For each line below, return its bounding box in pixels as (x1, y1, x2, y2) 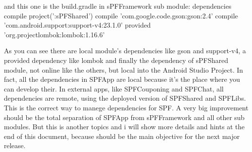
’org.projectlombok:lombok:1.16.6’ (4, 29, 105, 39)
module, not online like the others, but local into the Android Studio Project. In (4, 64, 243, 75)
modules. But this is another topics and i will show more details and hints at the (4, 122, 245, 132)
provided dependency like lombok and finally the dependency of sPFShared (4, 55, 229, 65)
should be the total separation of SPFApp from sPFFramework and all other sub (4, 112, 245, 122)
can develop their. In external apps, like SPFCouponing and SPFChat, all (4, 83, 224, 93)
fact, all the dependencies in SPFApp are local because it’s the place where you (4, 74, 240, 84)
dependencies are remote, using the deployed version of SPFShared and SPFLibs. (4, 93, 246, 103)
